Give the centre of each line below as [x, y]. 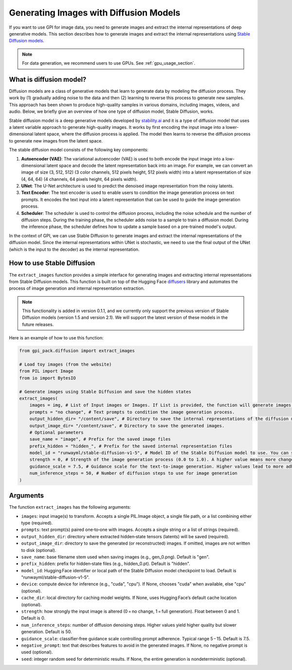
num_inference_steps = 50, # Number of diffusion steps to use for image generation [134, 473]
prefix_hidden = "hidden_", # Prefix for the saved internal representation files [131, 446]
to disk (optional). [39, 550]
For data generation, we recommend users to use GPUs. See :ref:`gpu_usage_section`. [109, 63]
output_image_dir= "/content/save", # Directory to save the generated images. [127, 426]
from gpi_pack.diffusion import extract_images [77, 351]
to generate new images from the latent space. [56, 141]
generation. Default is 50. [46, 632]
